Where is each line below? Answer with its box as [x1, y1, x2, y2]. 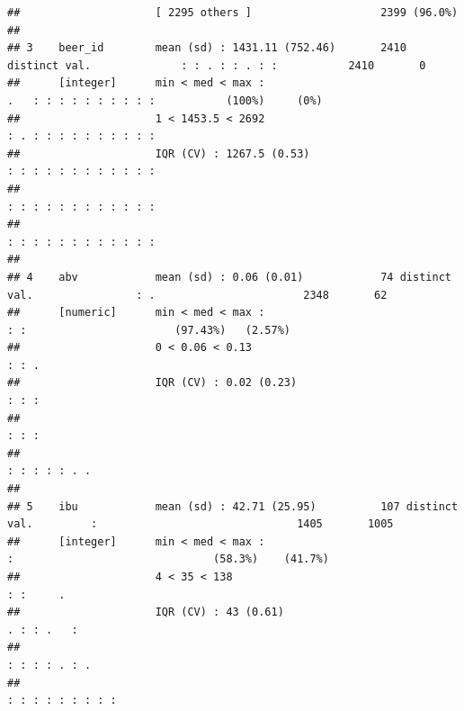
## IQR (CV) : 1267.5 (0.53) [7, 147, 310, 160]
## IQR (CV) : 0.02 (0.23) [7, 376, 298, 390]
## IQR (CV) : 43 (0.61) [7, 606, 284, 619]
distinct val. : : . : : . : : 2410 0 [7, 58, 426, 72]
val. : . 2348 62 [7, 288, 388, 301]
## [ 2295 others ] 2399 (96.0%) [7, 6, 459, 19]
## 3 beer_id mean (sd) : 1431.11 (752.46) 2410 [7, 41, 406, 55]
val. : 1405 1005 [7, 517, 394, 531]
